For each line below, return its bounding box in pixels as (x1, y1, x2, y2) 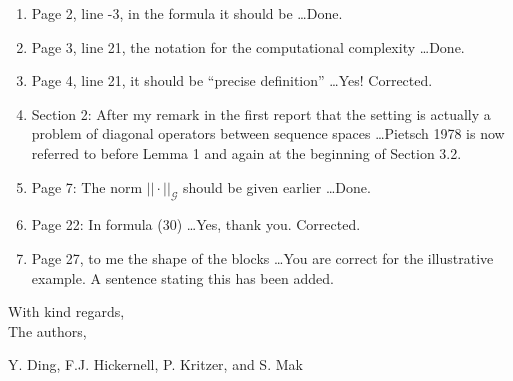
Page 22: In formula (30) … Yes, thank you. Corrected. (31, 214, 361, 235)
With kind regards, (8, 301, 125, 322)
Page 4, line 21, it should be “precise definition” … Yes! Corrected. (31, 70, 433, 91)
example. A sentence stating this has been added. (31, 267, 334, 288)
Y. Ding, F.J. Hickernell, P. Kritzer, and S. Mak (8, 354, 303, 375)
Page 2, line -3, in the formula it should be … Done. (31, 3, 343, 23)
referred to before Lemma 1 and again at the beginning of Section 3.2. (31, 142, 462, 163)
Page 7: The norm (31, 176, 143, 197)
